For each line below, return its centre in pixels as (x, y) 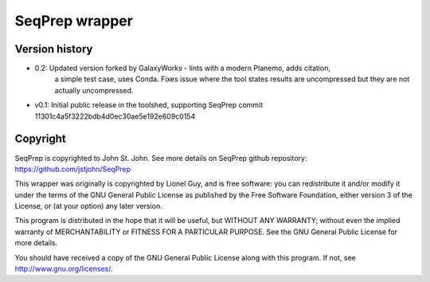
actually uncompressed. (94, 90)
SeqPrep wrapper (74, 21)
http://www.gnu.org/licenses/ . (64, 269)
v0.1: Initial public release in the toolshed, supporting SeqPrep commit (149, 105)
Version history (54, 49)
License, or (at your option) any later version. (88, 206)
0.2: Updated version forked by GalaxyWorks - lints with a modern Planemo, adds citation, (182, 69)
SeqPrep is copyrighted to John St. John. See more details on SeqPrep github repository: (161, 158)
